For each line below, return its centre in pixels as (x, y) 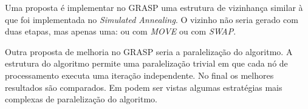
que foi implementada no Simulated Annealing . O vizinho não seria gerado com (152, 19)
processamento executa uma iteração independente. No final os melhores (139, 75)
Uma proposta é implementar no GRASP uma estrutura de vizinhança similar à (154, 7)
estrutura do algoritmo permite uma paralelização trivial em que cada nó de (146, 63)
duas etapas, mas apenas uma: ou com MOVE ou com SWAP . (121, 31)
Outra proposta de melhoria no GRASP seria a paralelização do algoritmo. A (149, 51)
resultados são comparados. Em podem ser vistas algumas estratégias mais (144, 87)
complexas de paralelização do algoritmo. (81, 99)
